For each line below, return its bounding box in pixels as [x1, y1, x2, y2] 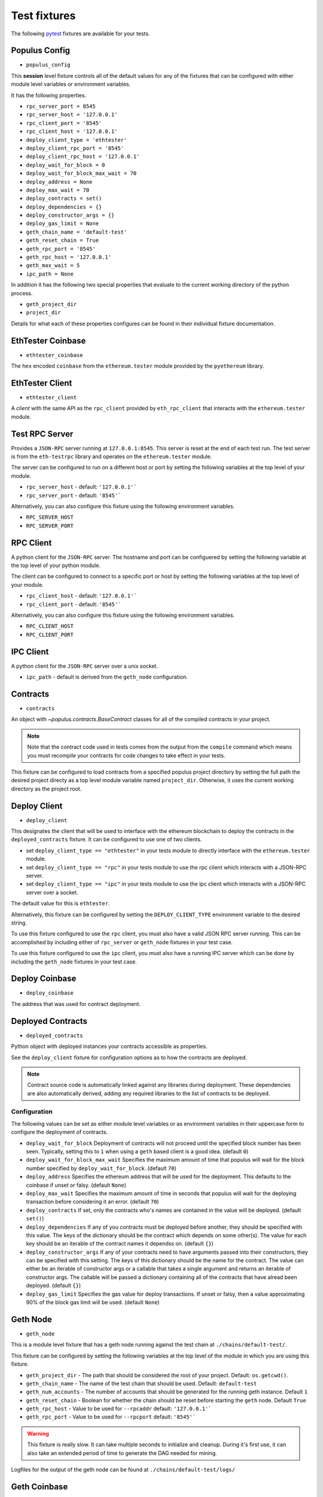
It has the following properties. [11, 92, 87, 99]
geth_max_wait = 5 [26, 262, 80, 269]
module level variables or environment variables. [11, 81, 131, 88]
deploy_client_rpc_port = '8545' [26, 144, 124, 151]
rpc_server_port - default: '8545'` [26, 492, 121, 499]
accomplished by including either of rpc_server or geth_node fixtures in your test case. [11, 938, 233, 946]
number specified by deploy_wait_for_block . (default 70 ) [26, 1165, 176, 1172]
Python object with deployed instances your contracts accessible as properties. [11, 1043, 208, 1050]
